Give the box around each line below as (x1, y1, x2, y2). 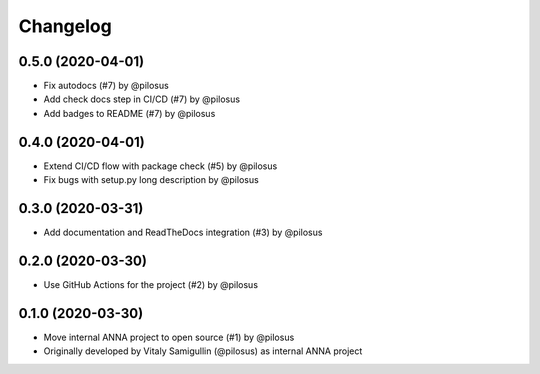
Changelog (18, 15, 112, 37)
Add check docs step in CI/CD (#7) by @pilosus (43, 93, 240, 105)
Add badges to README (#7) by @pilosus (43, 107, 216, 119)
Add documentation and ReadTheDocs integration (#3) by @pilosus (43, 226, 323, 239)
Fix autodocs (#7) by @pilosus (43, 80, 169, 92)
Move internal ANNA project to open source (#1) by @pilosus (43, 331, 295, 343)
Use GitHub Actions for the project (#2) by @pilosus (43, 278, 259, 290)
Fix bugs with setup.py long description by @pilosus (43, 174, 259, 186)
